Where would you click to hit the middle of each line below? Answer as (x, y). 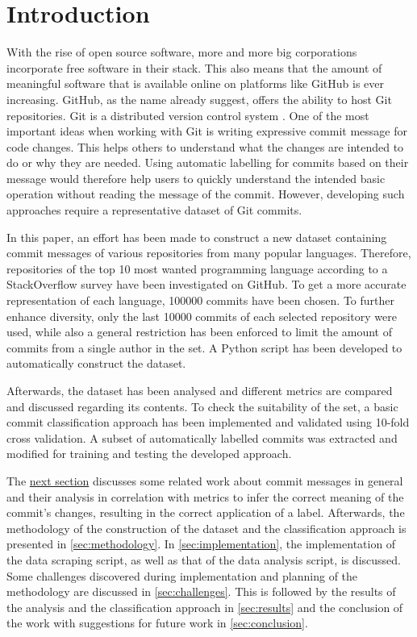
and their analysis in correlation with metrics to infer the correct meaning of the (205, 496)
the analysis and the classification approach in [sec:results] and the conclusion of (205, 607)
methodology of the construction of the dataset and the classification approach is (206, 528)
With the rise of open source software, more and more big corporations (182, 52)
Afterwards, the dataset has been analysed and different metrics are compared (200, 390)
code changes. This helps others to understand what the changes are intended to (205, 146)
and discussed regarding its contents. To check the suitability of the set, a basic (202, 406)
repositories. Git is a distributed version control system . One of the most (188, 115)
